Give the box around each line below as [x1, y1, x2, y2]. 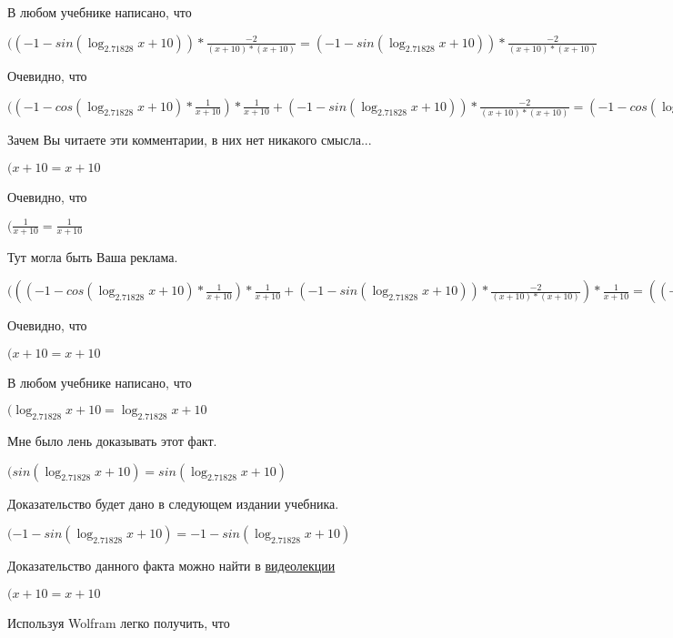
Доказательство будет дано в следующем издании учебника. [7, 493, 339, 512]
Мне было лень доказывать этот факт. [7, 431, 217, 451]
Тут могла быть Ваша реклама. [7, 248, 178, 267]
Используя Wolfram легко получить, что [7, 613, 230, 632]
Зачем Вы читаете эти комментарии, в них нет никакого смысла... [7, 129, 372, 148]
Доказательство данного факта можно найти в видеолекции [7, 556, 336, 575]
